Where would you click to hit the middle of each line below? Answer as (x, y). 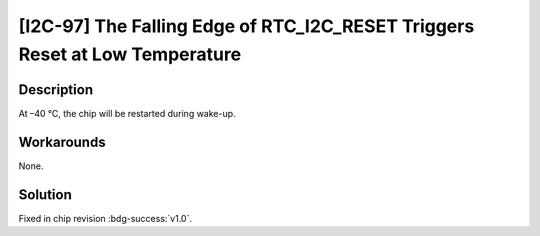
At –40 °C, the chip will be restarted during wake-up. (127, 113)
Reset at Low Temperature (130, 54)
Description (56, 89)
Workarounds (62, 141)
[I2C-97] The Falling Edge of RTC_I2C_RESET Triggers (246, 26)
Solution (45, 194)
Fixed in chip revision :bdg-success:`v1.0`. (105, 218)
